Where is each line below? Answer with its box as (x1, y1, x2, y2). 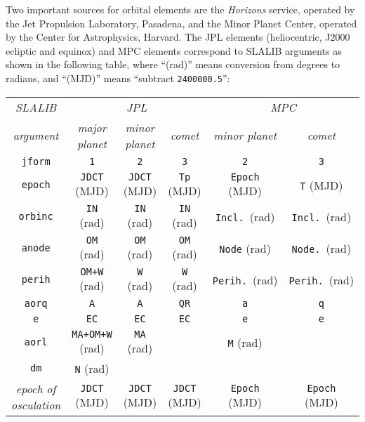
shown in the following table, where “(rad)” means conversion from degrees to (6, 57, 340, 72)
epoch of (15, 380, 56, 397)
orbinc (18, 211, 53, 223)
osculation (11, 396, 61, 413)
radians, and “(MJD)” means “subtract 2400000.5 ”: (6, 70, 230, 85)
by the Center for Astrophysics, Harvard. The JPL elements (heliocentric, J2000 (6, 29, 350, 44)
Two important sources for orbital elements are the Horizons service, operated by (6, 2, 355, 16)
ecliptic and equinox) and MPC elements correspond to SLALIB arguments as (6, 43, 342, 58)
